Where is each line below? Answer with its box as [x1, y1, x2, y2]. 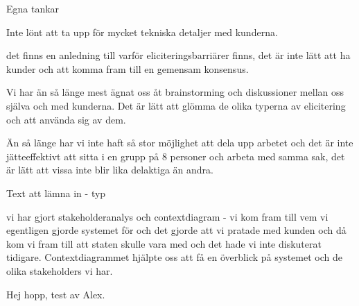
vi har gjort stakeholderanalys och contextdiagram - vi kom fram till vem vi [6, 209, 329, 223]
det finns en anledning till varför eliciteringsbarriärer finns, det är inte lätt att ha [6, 48, 351, 62]
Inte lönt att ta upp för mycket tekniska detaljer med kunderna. [6, 24, 278, 39]
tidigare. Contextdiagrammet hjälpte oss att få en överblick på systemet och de [6, 250, 342, 264]
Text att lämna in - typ [6, 185, 106, 200]
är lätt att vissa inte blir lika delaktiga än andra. [6, 162, 213, 177]
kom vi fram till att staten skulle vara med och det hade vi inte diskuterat [6, 236, 322, 250]
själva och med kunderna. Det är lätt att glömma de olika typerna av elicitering [6, 98, 346, 112]
